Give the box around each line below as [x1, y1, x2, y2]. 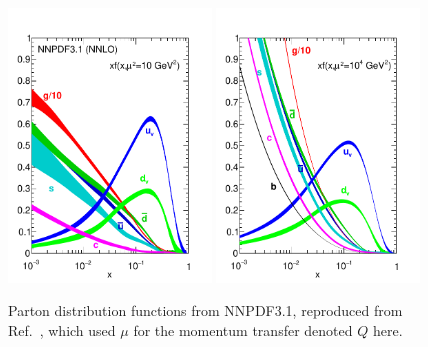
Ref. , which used [8, 319, 116, 340]
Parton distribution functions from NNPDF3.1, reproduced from [8, 300, 403, 321]
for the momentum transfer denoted [133, 319, 353, 340]
